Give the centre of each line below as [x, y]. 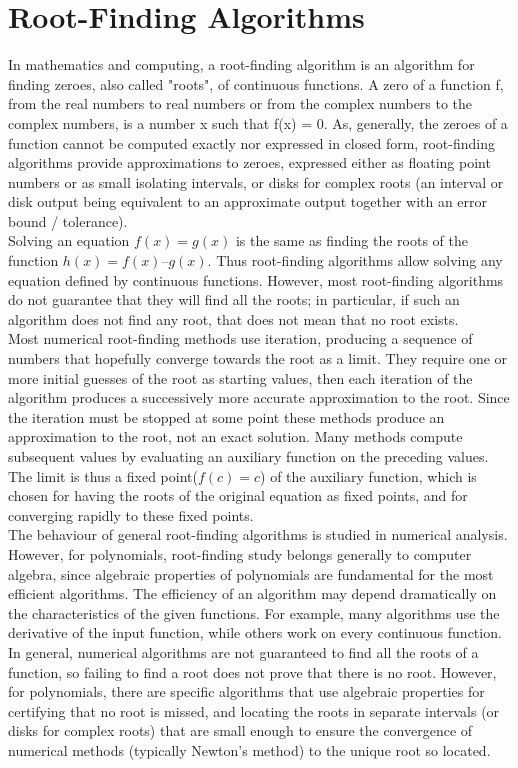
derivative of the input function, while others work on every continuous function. [255, 632]
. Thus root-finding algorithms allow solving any [355, 260]
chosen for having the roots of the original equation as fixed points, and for [238, 495]
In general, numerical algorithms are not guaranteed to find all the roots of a [243, 651]
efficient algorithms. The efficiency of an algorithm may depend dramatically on [252, 593]
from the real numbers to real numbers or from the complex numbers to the [240, 103]
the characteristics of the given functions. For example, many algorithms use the [254, 612]
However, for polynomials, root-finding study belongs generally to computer [240, 553]
